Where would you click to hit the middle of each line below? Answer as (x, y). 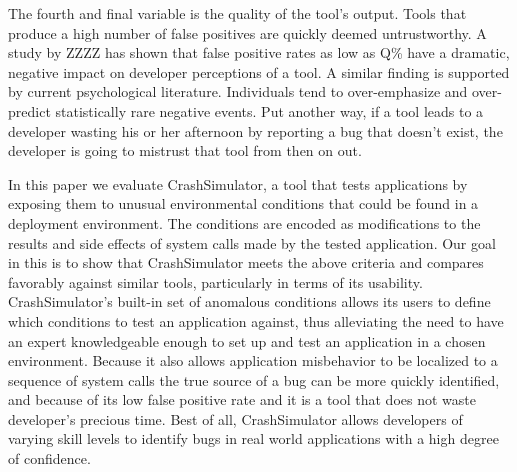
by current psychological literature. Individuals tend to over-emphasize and (238, 91)
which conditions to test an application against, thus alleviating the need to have (256, 320)
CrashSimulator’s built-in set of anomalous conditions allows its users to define (249, 301)
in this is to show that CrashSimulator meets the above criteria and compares (246, 262)
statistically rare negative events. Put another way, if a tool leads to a (269, 110)
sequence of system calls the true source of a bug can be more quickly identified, (254, 379)
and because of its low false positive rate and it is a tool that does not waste (242, 399)
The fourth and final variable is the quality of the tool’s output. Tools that (237, 13)
